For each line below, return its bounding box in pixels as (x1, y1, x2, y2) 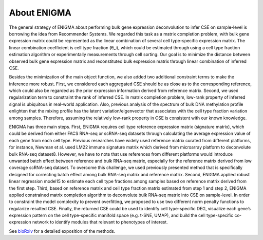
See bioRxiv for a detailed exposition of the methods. (9, 228, 115, 234)
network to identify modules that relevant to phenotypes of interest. (32, 219, 168, 225)
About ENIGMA (9, 7, 72, 18)
